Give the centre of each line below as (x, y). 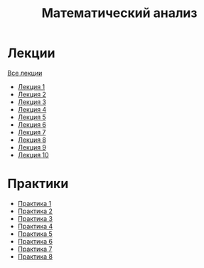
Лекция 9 (32, 147)
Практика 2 (35, 211)
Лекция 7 (32, 132)
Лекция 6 (32, 124)
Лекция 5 (32, 117)
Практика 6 (35, 241)
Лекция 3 (32, 102)
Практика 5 (35, 234)
